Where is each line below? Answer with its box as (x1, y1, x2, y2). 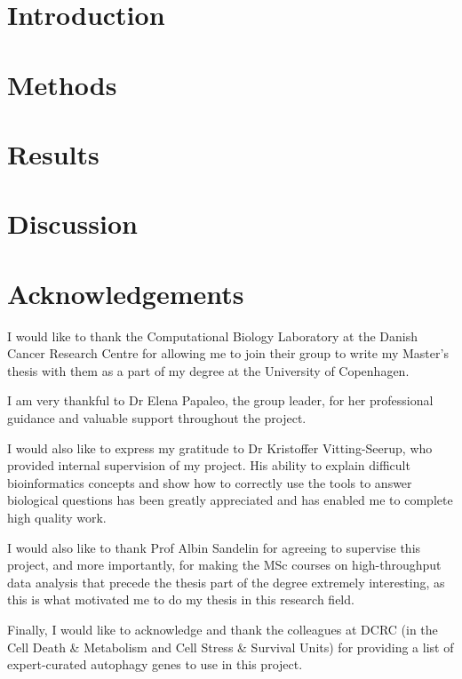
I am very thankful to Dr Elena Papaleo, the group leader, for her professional (7, 391, 434, 410)
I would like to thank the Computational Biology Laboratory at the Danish (7, 326, 418, 345)
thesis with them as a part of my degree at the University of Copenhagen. (7, 361, 410, 379)
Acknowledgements (7, 275, 244, 311)
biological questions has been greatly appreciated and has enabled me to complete (7, 491, 453, 509)
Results (7, 135, 100, 172)
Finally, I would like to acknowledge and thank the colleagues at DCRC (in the (7, 619, 438, 638)
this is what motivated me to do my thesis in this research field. (7, 590, 354, 609)
